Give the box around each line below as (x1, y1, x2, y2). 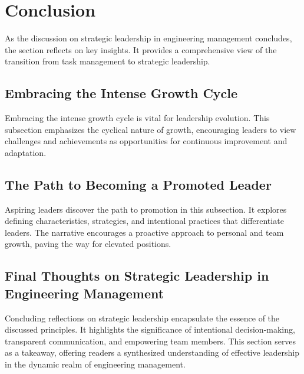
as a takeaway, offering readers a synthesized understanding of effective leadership (5, 346, 299, 359)
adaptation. (5, 146, 47, 158)
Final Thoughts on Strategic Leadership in (5, 266, 269, 285)
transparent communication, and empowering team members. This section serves (5, 334, 296, 347)
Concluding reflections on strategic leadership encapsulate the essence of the (5, 311, 280, 324)
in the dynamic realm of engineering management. (5, 358, 186, 370)
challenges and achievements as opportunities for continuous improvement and (5, 135, 288, 147)
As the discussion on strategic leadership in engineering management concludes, (5, 32, 292, 44)
